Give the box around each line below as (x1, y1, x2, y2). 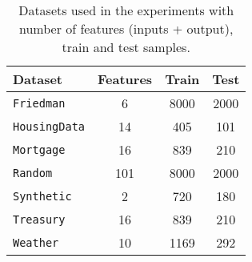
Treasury (13, 212, 66, 226)
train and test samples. (62, 38, 190, 56)
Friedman (13, 96, 66, 110)
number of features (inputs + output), (18, 19, 234, 38)
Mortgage (13, 143, 66, 156)
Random (13, 166, 53, 179)
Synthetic (13, 189, 72, 203)
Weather (13, 236, 59, 249)
